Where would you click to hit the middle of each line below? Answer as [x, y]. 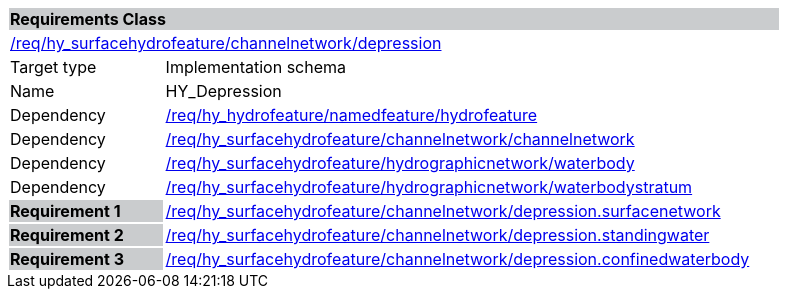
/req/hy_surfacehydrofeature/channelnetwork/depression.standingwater [437, 235]
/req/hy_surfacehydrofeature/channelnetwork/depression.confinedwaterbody [457, 259]
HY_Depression [223, 91]
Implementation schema [256, 67]
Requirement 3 [67, 259]
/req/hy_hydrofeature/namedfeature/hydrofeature [351, 115]
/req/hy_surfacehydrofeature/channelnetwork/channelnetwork [400, 139]
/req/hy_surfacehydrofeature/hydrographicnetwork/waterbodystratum [429, 187]
